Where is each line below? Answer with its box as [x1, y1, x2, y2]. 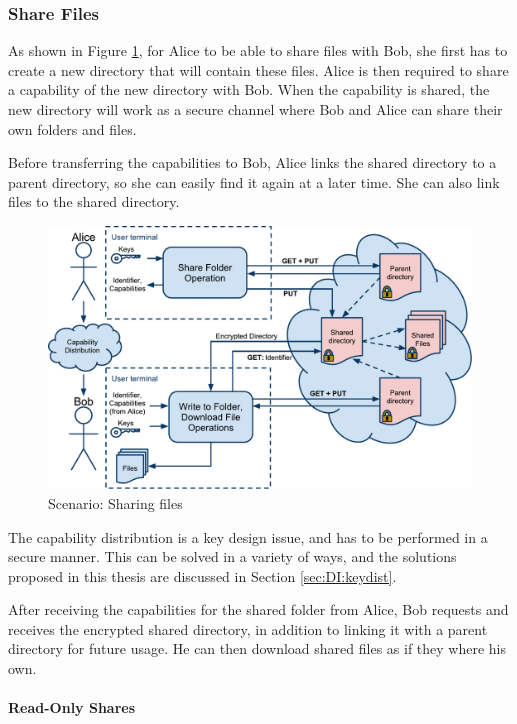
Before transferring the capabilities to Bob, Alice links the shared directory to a [8, 152, 497, 173]
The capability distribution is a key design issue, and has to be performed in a [8, 526, 488, 547]
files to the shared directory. [8, 191, 180, 212]
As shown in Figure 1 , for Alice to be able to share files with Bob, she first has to [8, 40, 508, 61]
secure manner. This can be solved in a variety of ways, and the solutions [8, 546, 457, 567]
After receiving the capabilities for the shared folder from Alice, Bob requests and [8, 599, 509, 620]
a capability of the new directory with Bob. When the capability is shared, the [8, 79, 490, 100]
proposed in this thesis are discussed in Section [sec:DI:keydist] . [8, 565, 397, 586]
